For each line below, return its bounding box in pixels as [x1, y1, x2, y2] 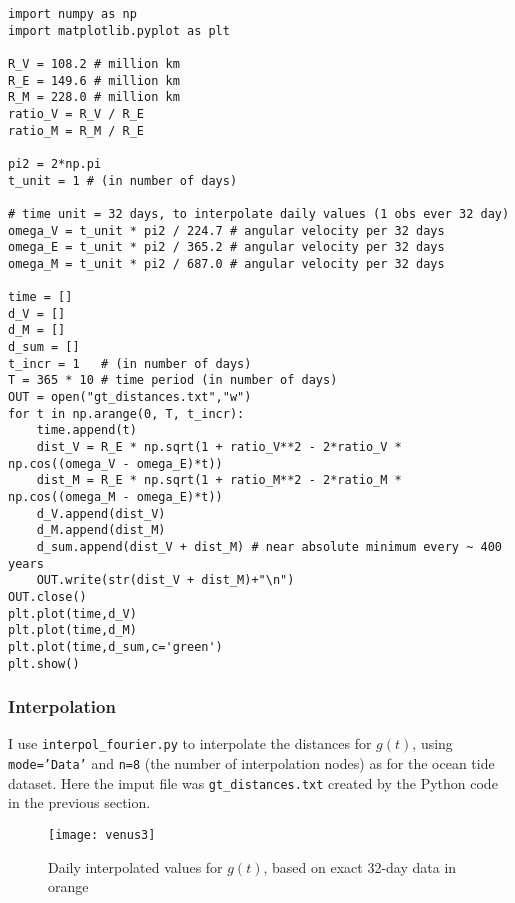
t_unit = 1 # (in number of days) [8, 173, 238, 188]
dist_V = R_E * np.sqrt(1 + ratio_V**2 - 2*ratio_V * [36, 440, 402, 455]
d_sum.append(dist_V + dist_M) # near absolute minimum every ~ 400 [36, 540, 502, 554]
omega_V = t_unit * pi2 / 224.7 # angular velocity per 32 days [8, 223, 445, 238]
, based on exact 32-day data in [263, 856, 457, 877]
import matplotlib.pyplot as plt [8, 23, 230, 38]
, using [412, 733, 453, 754]
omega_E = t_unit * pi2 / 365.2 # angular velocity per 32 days [8, 240, 445, 255]
